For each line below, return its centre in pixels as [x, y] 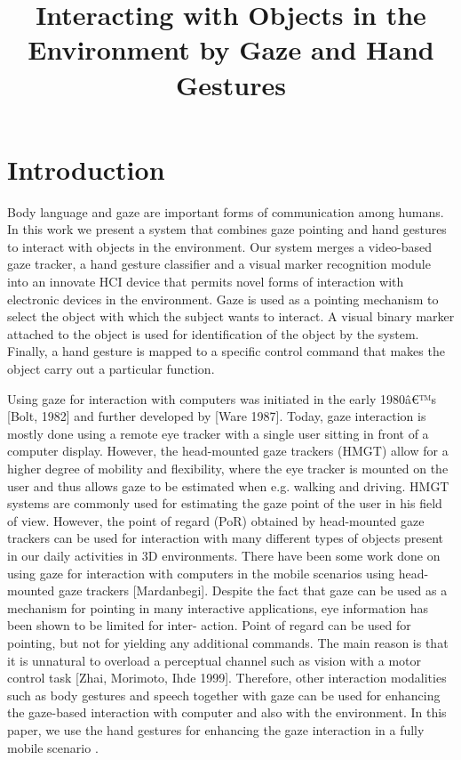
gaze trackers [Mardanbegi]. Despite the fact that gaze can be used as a [253, 590]
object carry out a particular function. [111, 369]
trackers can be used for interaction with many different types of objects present [225, 538]
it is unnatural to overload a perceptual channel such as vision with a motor [214, 660]
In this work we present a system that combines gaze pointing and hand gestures [227, 229]
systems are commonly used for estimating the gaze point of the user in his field [225, 503]
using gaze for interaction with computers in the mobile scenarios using [201, 573]
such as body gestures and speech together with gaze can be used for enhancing [224, 695]
